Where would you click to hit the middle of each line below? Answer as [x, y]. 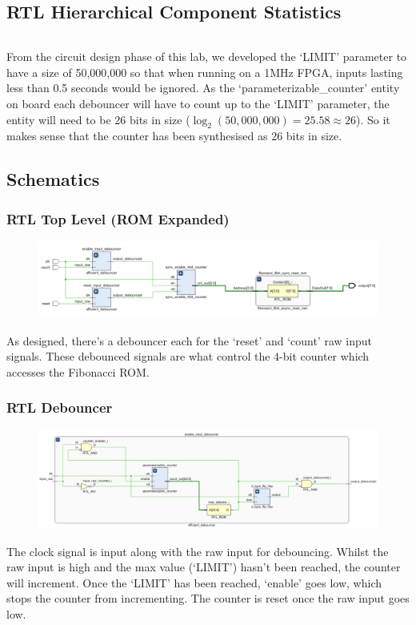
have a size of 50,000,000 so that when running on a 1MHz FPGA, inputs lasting [205, 72]
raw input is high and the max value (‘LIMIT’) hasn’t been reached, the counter [204, 567]
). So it [373, 119]
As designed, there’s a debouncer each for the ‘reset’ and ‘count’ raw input [190, 340]
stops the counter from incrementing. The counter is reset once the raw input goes [208, 598]
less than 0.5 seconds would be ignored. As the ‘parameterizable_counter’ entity [203, 88]
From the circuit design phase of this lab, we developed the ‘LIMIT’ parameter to [207, 56]
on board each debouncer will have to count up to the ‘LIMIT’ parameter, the [198, 103]
